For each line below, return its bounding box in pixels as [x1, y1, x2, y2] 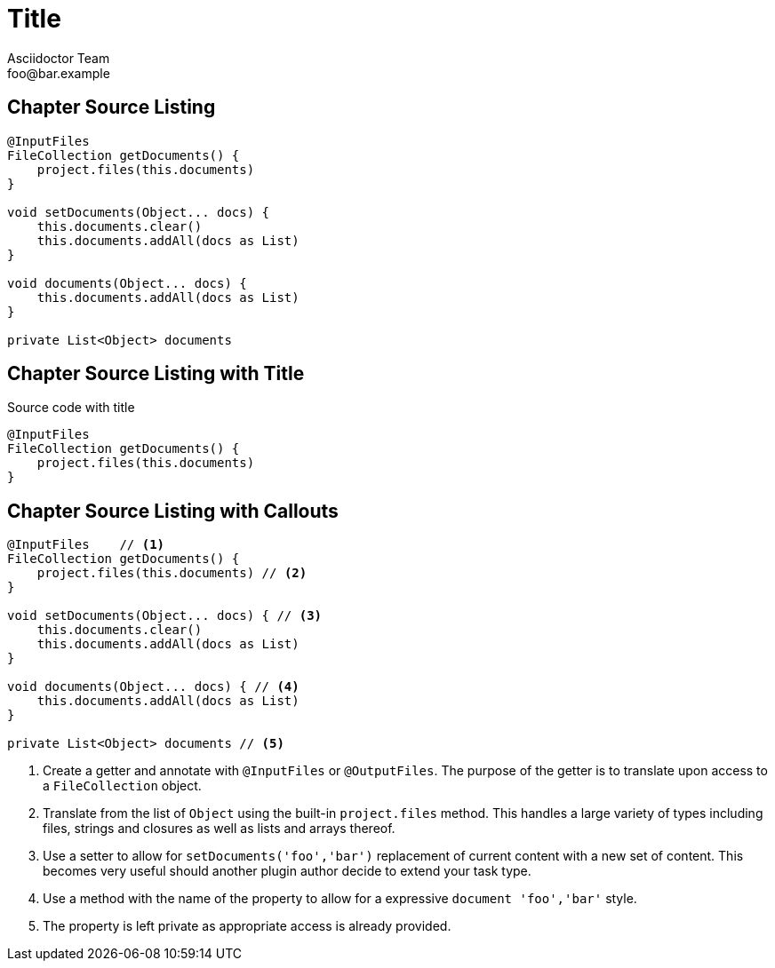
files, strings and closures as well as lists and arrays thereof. [43, 821, 395, 837]
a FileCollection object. [43, 778, 202, 794]
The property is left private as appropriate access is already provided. [43, 918, 451, 934]
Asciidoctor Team [7, 50, 110, 66]
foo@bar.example [7, 65, 110, 81]
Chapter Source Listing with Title [7, 362, 305, 385]
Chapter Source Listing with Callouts [7, 499, 339, 522]
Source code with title [7, 400, 135, 416]
